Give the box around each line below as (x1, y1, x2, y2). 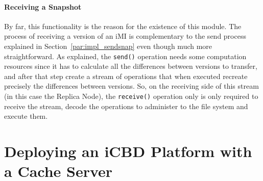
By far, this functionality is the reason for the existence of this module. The (4, 20, 242, 31)
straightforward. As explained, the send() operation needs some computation (4, 50, 247, 61)
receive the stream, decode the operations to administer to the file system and (4, 100, 248, 111)
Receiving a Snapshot (4, 1, 82, 12)
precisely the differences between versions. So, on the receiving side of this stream (4, 81, 259, 91)
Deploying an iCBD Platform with (4, 141, 252, 162)
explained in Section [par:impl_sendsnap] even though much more (4, 40, 212, 51)
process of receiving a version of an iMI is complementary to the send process (4, 31, 246, 41)
